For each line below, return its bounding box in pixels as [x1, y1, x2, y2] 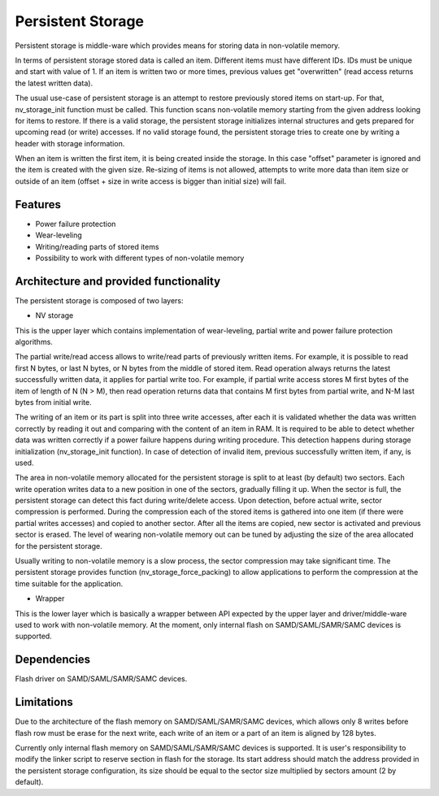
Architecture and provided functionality [15, 274, 221, 288]
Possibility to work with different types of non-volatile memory [35, 253, 245, 263]
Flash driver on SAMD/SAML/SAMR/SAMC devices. [15, 674, 188, 684]
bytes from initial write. [15, 397, 93, 407]
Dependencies [15, 653, 91, 667]
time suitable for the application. [15, 578, 124, 589]
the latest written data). [15, 78, 93, 88]
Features [15, 198, 61, 211]
